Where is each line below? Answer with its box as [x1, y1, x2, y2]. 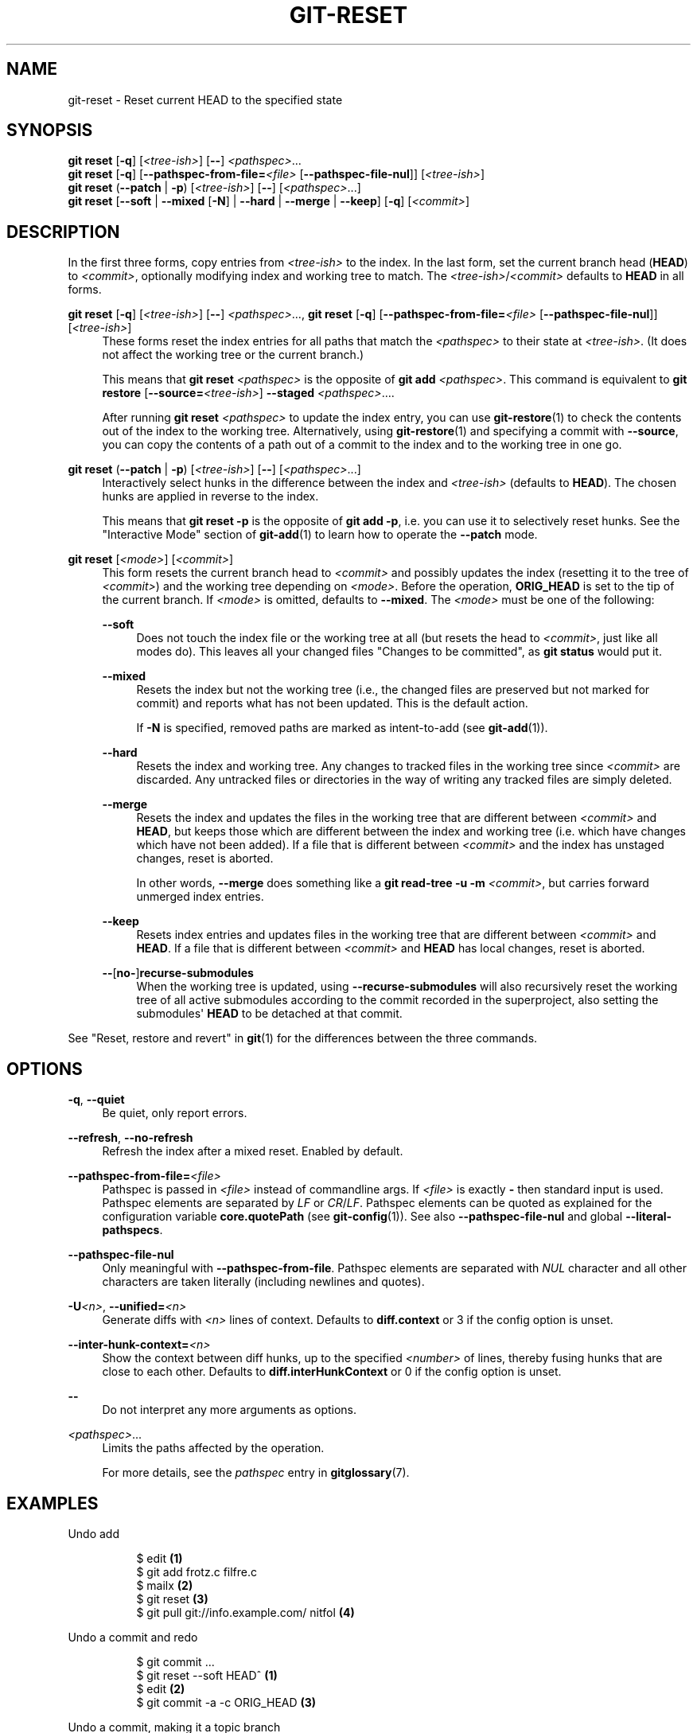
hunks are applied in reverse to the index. [102, 489, 319, 504]
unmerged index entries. [136, 890, 264, 904]
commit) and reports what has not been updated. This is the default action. [136, 696, 528, 711]
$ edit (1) [136, 1551, 183, 1565]
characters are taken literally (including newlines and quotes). [102, 1275, 425, 1289]
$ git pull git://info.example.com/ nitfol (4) [136, 1605, 355, 1619]
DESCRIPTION [6, 221, 120, 242]
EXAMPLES [6, 1493, 99, 1513]
